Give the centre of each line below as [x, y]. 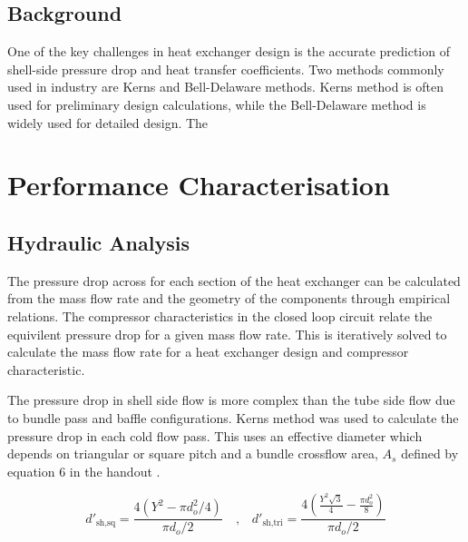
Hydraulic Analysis [98, 242]
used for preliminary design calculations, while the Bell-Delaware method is [217, 104]
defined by [430, 453]
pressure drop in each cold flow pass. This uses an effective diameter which [215, 435]
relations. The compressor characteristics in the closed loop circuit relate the [220, 315]
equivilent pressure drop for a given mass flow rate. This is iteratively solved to [227, 334]
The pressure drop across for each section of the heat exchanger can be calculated [234, 280]
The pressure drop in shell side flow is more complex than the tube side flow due [231, 400]
